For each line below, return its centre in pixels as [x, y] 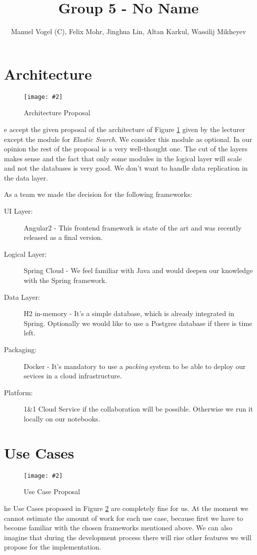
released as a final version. [63, 237]
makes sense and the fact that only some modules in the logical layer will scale [123, 158]
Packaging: [20, 349]
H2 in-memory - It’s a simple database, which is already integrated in [129, 313]
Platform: [19, 392]
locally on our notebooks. [62, 418]
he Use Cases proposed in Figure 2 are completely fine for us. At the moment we [126, 508]
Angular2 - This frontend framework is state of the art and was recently [133, 227]
